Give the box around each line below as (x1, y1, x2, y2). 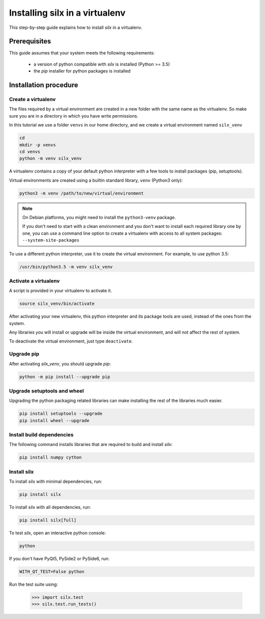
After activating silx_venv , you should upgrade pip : (9, 361, 111, 367)
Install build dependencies (9, 431, 74, 438)
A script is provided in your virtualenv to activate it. (9, 288, 112, 294)
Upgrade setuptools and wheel (9, 387, 84, 394)
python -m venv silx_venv (19, 156, 82, 161)
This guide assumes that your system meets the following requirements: (9, 50, 155, 56)
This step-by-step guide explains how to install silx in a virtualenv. (9, 25, 142, 30)
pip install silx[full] (19, 518, 77, 523)
